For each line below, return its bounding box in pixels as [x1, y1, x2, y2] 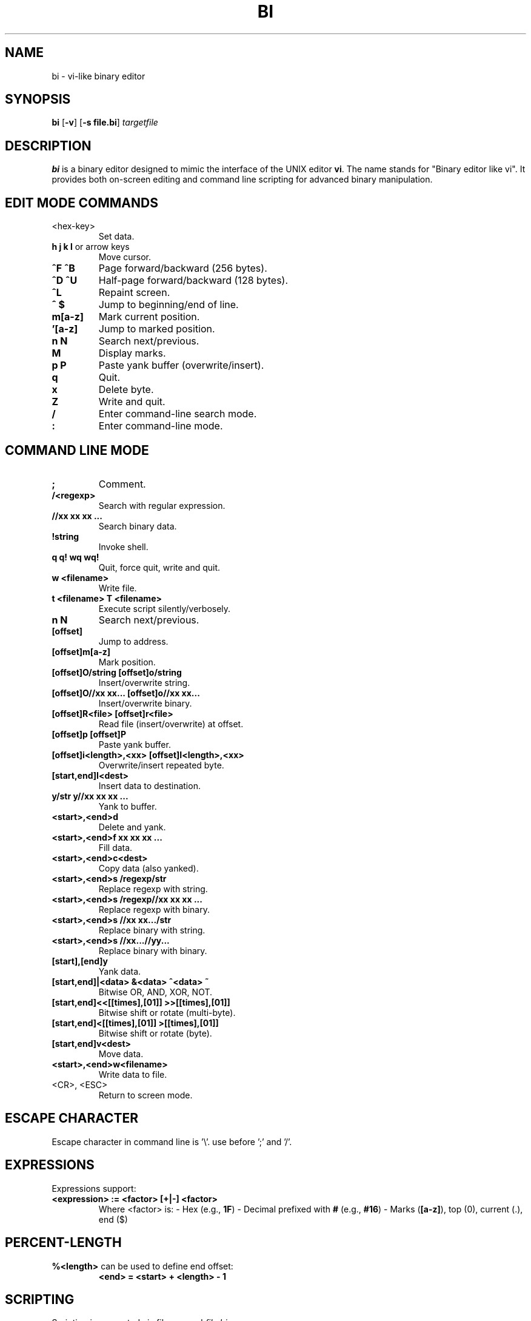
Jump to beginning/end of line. [98, 298, 239, 311]
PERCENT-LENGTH [5, 1235, 122, 1251]
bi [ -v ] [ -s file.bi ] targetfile [52, 117, 158, 128]
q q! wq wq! [52, 551, 99, 562]
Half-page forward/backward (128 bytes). [98, 274, 289, 287]
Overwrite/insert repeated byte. [98, 759, 224, 770]
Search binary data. [98, 520, 177, 531]
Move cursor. [98, 252, 152, 263]
